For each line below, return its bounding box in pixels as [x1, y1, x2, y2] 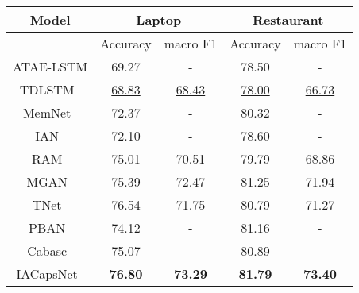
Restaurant [253, 10, 324, 29]
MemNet [22, 103, 71, 121]
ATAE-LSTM [13, 57, 88, 75]
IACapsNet [16, 264, 78, 283]
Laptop [136, 10, 182, 29]
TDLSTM [19, 80, 75, 98]
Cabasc [27, 241, 68, 260]
